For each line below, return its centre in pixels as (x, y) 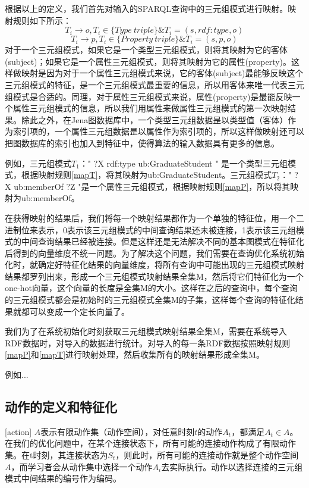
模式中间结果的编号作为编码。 (63, 478)
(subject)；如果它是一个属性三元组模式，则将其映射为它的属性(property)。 (148, 61)
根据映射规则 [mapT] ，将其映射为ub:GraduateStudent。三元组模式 (146, 175)
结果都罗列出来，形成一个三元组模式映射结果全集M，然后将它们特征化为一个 (154, 276)
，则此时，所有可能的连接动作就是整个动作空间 (207, 455)
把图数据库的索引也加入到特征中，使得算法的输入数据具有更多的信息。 (142, 143)
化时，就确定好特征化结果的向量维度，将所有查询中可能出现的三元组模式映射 (154, 265)
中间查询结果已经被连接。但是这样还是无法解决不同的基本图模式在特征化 (163, 241)
